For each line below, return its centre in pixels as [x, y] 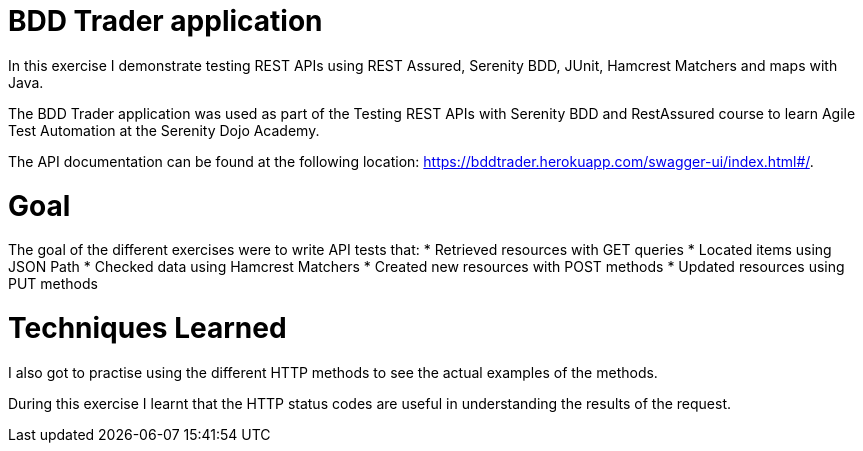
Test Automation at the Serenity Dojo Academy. [164, 130]
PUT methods [53, 284]
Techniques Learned [147, 328]
